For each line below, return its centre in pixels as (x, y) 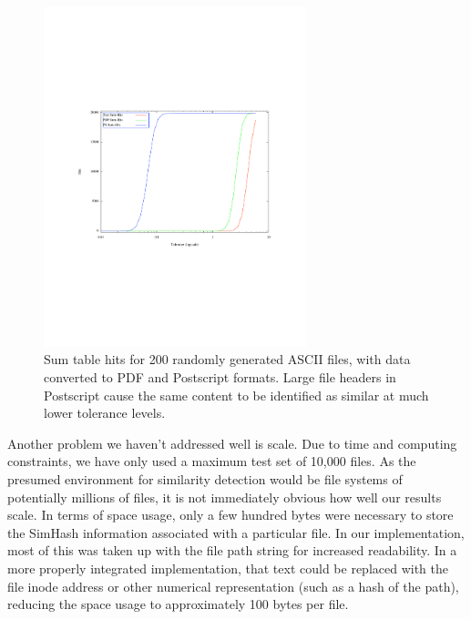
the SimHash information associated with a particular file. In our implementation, (236, 532)
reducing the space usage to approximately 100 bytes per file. (178, 604)
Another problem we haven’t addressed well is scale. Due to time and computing (232, 443)
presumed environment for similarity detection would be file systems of (205, 478)
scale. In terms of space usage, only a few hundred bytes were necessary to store (230, 515)
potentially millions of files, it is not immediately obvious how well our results (225, 497)
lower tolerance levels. (105, 413)
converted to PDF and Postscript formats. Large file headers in (220, 377)
